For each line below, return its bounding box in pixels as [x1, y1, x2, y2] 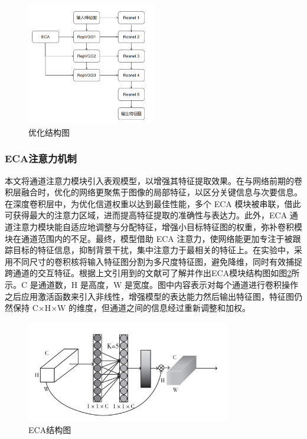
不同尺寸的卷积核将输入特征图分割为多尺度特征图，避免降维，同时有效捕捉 [12, 255, 302, 267]
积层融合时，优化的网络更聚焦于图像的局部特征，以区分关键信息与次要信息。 [5, 186, 302, 198]
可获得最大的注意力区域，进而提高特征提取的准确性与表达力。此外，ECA [5, 209, 288, 221]
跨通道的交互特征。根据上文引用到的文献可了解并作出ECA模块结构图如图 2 [5, 267, 292, 279]
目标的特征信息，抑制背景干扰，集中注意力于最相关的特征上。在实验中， [12, 244, 294, 256]
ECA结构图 [28, 424, 71, 436]
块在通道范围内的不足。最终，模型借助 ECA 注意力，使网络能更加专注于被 [5, 232, 293, 244]
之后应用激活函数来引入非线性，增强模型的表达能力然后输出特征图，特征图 [5, 290, 294, 302]
